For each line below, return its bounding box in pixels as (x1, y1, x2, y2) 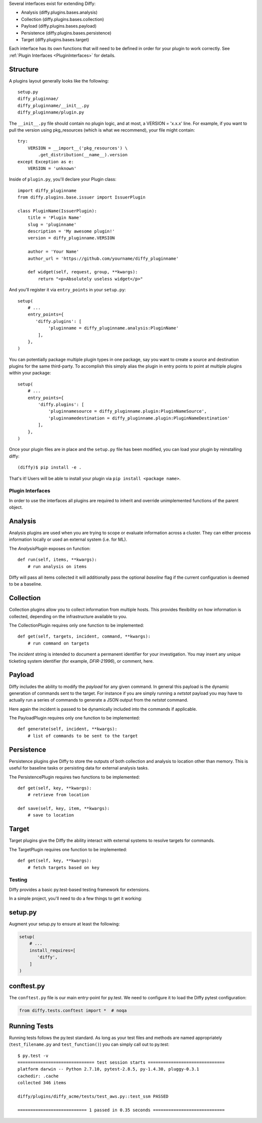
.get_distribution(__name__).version (38, 152, 128, 158)
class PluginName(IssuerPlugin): (17, 208, 97, 214)
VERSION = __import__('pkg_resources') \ (27, 145, 128, 151)
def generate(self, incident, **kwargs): (17, 726, 117, 732)
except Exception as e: (17, 159, 74, 165)
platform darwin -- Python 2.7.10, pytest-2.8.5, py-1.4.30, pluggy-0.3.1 (17, 1066, 199, 1072)
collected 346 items (17, 1080, 66, 1086)
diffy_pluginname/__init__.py (17, 102, 90, 108)
